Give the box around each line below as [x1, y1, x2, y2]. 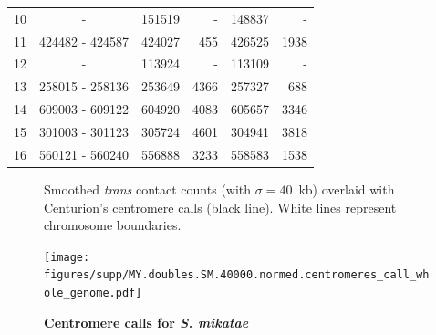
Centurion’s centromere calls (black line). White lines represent [44, 197, 397, 216]
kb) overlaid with [298, 179, 395, 198]
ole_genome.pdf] [44, 287, 142, 299]
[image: [44, 250, 90, 264]
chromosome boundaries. [44, 215, 182, 235]
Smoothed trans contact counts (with [44, 179, 252, 198]
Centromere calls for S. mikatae [44, 312, 249, 331]
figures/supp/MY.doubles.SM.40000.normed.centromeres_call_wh [44, 268, 430, 282]
